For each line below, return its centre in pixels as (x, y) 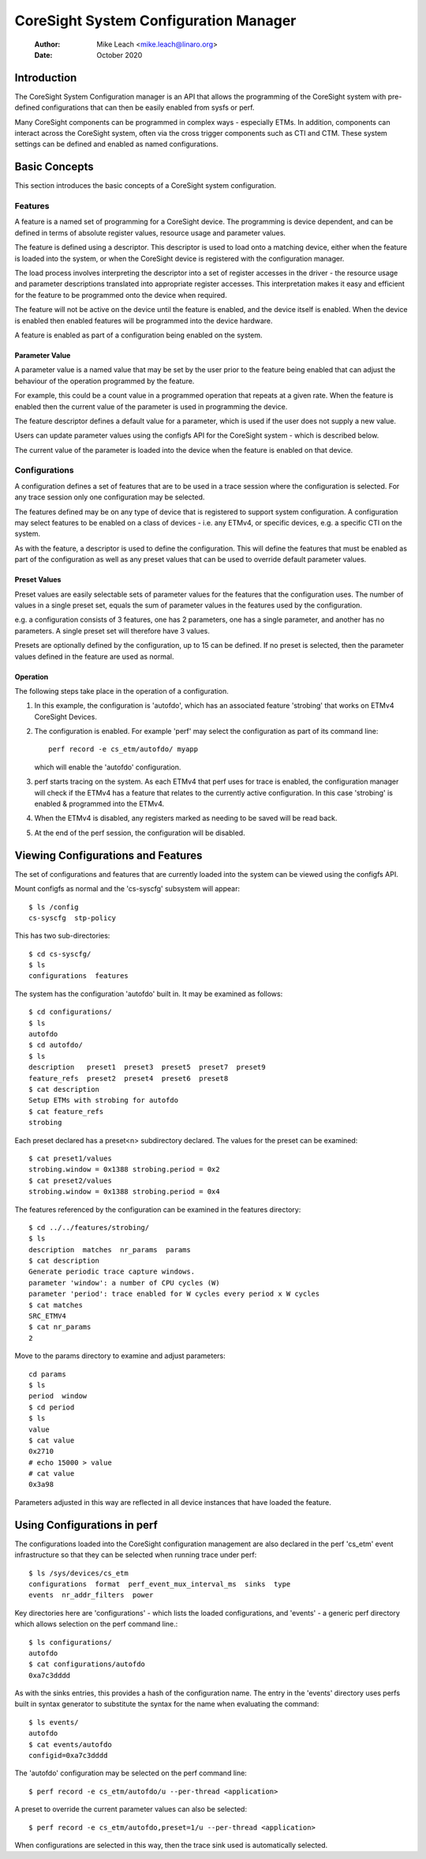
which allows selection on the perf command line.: (96, 1624)
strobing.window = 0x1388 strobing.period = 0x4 (124, 1192)
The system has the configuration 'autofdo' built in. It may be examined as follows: (149, 993)
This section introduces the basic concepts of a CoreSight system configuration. (145, 186)
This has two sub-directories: (62, 935)
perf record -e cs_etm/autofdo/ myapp (123, 749)
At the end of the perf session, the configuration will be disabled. (140, 833)
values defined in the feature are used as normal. (94, 657)
